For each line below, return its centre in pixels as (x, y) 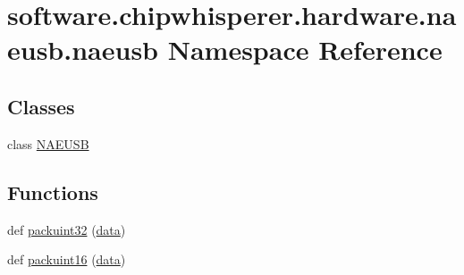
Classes (41, 106)
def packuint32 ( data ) (67, 229)
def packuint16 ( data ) (67, 259)
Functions (53, 192)
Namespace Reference (305, 50)
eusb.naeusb (83, 50)
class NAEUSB (48, 143)
